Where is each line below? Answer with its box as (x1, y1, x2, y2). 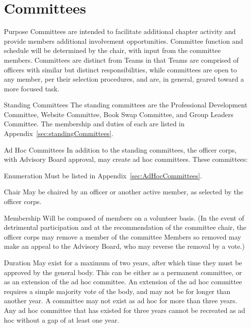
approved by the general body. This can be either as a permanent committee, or (4, 267, 242, 277)
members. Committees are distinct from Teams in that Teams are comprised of (4, 54, 239, 65)
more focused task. (4, 83, 60, 93)
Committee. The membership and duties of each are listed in (4, 119, 185, 129)
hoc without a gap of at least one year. (4, 314, 119, 325)
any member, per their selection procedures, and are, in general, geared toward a (4, 74, 244, 84)
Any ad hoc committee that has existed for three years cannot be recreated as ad (4, 305, 246, 315)
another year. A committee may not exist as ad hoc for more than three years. (4, 295, 237, 306)
